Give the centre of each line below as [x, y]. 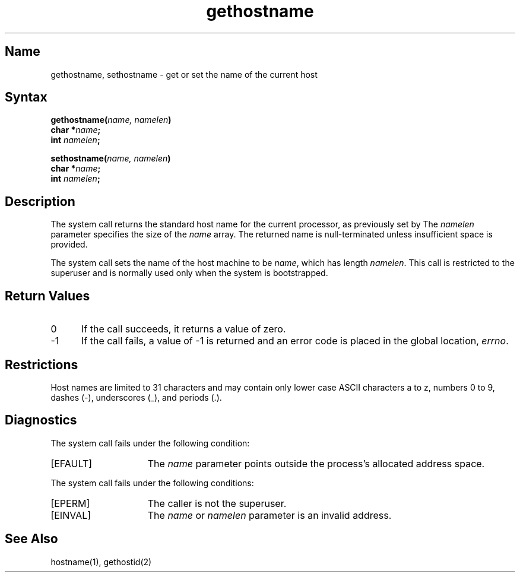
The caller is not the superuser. [217, 503]
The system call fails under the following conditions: [152, 483]
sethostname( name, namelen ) [111, 158]
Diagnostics [41, 420]
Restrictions [42, 364]
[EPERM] [70, 503]
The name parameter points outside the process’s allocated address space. [316, 463]
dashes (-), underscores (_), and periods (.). [136, 397]
